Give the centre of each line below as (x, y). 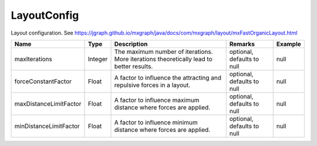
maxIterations (33, 59)
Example (289, 44)
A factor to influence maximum (157, 100)
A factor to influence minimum (156, 122)
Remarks (242, 44)
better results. (134, 66)
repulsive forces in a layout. (152, 85)
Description (131, 44)
